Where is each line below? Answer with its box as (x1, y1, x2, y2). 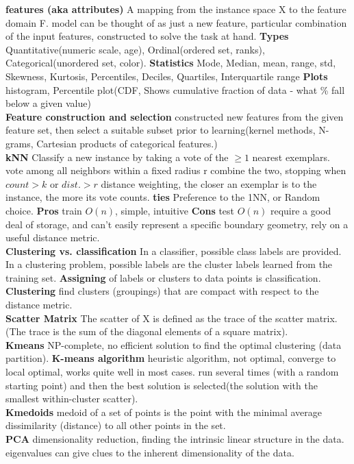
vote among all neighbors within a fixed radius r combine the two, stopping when (5, 163, 346, 178)
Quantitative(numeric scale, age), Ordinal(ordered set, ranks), (5, 42, 265, 56)
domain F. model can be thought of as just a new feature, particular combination (5, 15, 347, 29)
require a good (270, 203, 331, 217)
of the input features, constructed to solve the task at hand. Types (5, 29, 289, 43)
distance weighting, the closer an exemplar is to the (101, 176, 317, 191)
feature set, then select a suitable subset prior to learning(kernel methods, (5, 123, 316, 137)
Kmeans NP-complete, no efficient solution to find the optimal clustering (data (5, 337, 342, 352)
